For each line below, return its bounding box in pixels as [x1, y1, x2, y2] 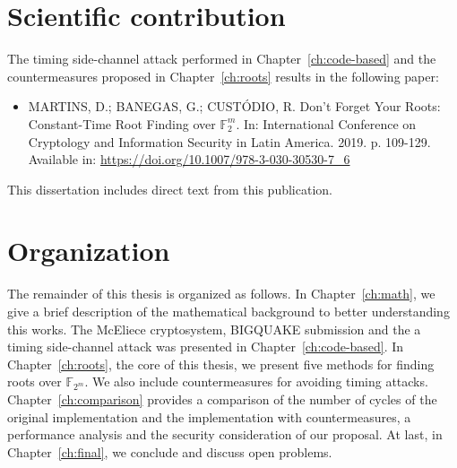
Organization [7, 232, 170, 269]
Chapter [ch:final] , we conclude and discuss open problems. [7, 442, 332, 461]
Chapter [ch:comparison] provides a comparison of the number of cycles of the [7, 389, 437, 408]
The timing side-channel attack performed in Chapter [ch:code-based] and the [7, 49, 436, 68]
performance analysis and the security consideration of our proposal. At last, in [7, 425, 443, 444]
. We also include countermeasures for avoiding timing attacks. [84, 372, 428, 391]
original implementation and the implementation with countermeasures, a [7, 407, 411, 426]
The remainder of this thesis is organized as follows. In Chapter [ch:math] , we [7, 284, 435, 303]
